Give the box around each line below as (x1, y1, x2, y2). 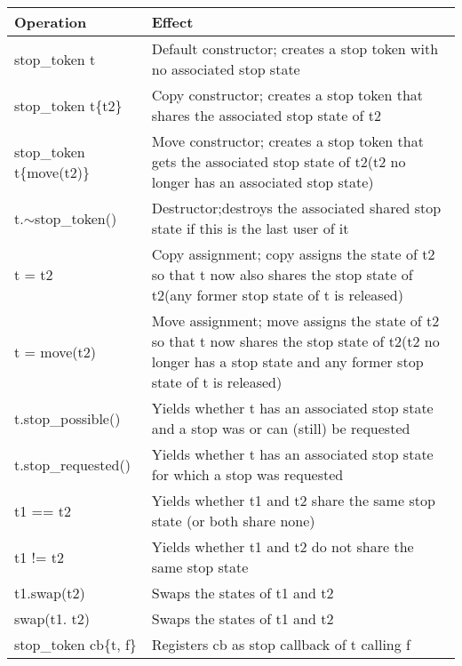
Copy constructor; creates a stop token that (151, 84, 423, 105)
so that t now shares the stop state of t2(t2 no (151, 331, 440, 351)
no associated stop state (151, 59, 300, 79)
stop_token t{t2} (14, 94, 123, 116)
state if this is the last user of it (151, 218, 349, 238)
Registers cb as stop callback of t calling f (151, 634, 410, 654)
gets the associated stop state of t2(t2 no (151, 151, 406, 172)
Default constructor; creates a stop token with (151, 38, 439, 59)
